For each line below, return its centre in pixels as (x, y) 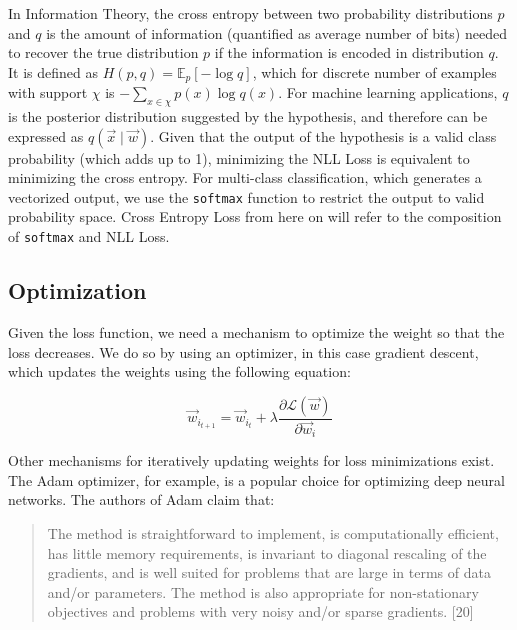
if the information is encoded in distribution (349, 52)
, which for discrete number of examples (374, 71)
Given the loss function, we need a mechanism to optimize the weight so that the (256, 331)
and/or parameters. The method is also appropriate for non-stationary (263, 591)
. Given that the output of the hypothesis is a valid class (323, 135)
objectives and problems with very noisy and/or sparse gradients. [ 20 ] (260, 611)
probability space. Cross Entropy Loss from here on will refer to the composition (255, 216)
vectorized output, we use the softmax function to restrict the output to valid (246, 196)
